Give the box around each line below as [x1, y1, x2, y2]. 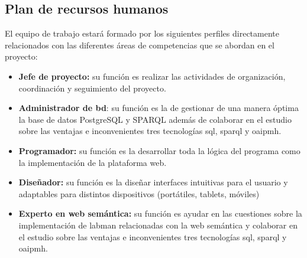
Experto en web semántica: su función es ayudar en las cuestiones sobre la [18, 207, 302, 220]
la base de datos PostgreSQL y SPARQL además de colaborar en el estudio [18, 113, 292, 125]
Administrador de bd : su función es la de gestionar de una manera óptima [18, 102, 299, 114]
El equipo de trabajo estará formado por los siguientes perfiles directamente [5, 27, 279, 40]
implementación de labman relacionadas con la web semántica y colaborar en [18, 218, 298, 231]
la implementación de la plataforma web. [18, 156, 167, 168]
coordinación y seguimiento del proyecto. [18, 81, 166, 94]
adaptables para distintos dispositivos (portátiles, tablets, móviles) [18, 187, 260, 200]
